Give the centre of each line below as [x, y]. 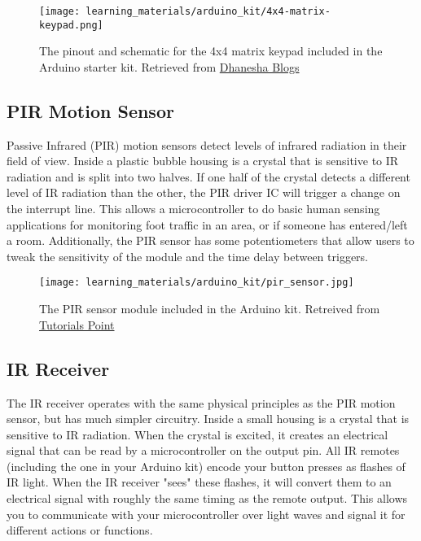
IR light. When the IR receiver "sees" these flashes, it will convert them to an [199, 482]
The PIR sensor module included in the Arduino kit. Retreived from [210, 309]
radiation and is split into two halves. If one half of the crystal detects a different [208, 176]
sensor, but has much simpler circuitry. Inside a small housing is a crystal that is [208, 419]
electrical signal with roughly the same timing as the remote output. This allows [207, 498]
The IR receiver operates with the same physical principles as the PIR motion [201, 402]
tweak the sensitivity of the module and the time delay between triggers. [187, 256]
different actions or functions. [80, 530]
